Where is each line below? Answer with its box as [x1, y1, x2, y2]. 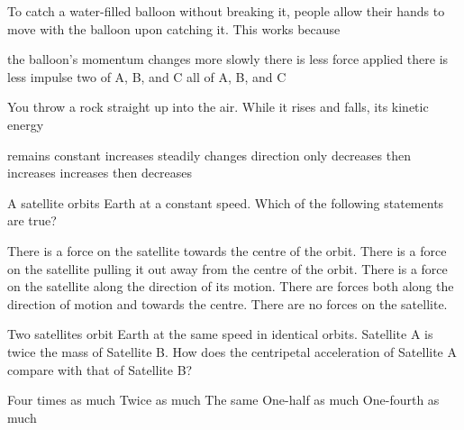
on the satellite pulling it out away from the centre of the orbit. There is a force [7, 259, 448, 278]
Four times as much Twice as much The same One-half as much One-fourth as [7, 390, 440, 409]
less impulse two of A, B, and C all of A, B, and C [7, 67, 287, 86]
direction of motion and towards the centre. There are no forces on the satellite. [7, 294, 448, 313]
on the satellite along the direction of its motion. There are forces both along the [7, 277, 454, 296]
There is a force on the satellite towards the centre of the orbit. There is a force [7, 241, 447, 260]
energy [7, 114, 44, 133]
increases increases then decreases [7, 163, 193, 182]
